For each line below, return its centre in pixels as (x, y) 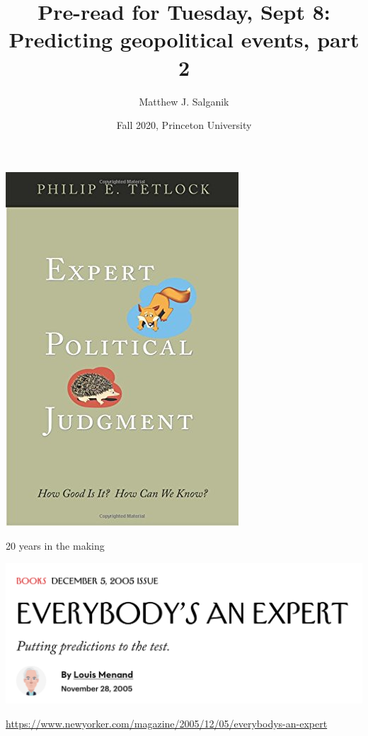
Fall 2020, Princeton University (184, 125)
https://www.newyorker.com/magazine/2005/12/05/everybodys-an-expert (167, 723)
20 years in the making (55, 546)
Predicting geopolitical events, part (184, 39)
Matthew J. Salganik (184, 101)
